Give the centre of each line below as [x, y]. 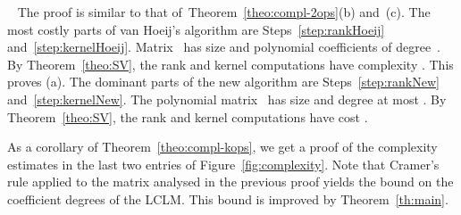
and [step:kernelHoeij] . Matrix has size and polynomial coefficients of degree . [224, 47]
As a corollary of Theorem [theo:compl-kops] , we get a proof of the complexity [222, 147]
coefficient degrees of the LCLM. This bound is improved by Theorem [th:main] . [228, 198]
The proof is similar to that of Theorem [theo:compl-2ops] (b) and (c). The [224, 12]
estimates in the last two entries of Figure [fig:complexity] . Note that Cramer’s [223, 164]
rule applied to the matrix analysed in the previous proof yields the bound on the [230, 182]
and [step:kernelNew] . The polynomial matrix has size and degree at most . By [227, 99]
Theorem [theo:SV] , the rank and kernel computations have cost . [188, 116]
